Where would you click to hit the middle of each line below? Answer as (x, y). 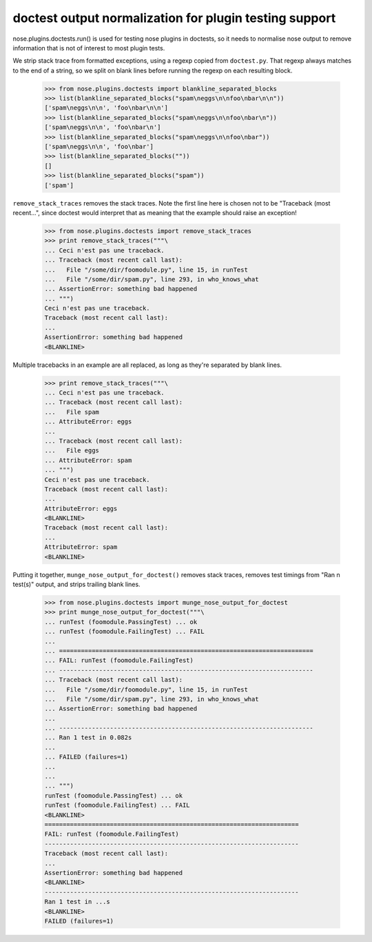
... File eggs (72, 451)
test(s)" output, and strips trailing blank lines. (76, 584)
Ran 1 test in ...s (77, 902)
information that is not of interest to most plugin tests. (89, 48)
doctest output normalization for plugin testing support (174, 18)
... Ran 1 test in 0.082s (88, 738)
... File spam (72, 412)
